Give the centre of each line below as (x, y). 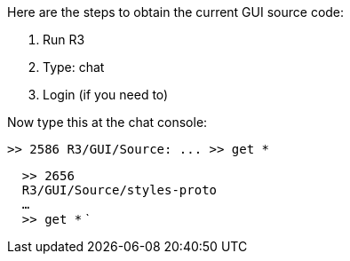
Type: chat (74, 67)
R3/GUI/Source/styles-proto (119, 190)
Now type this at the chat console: (107, 122)
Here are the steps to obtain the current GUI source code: (176, 12)
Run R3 (64, 40)
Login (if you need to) (106, 95)
